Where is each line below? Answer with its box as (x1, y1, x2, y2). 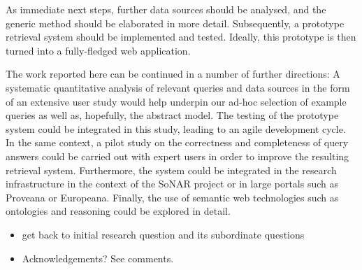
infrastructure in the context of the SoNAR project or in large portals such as (6, 176, 339, 191)
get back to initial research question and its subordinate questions (22, 227, 305, 241)
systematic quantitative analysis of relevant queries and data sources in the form (6, 80, 350, 94)
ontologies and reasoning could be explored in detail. (6, 204, 231, 218)
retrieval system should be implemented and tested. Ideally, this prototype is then (6, 29, 356, 44)
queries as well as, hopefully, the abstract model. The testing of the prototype (6, 108, 339, 122)
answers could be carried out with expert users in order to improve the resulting (6, 148, 349, 163)
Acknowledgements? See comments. (22, 250, 174, 265)
